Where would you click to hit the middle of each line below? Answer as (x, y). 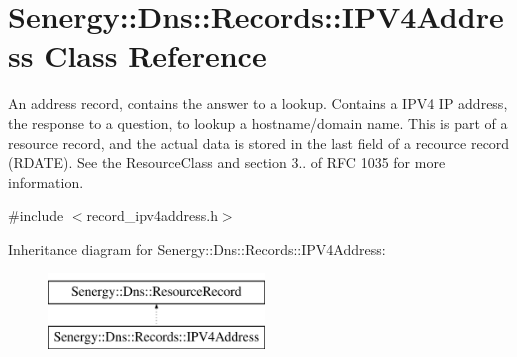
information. (46, 181)
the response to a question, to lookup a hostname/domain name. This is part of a (258, 122)
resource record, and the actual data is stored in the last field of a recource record (259, 142)
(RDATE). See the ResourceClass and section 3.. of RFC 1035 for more (227, 162)
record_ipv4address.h (152, 215)
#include (36, 215)
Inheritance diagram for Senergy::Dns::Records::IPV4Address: (197, 248)
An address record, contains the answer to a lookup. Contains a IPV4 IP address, (258, 103)
